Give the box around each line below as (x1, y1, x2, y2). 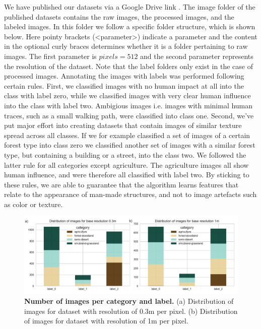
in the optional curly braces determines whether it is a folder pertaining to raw (4, 41, 248, 51)
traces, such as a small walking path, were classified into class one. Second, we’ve (4, 110, 254, 120)
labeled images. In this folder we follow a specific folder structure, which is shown (4, 21, 255, 32)
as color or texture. (4, 199, 63, 209)
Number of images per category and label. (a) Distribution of (24, 296, 234, 306)
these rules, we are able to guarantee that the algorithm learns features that (4, 179, 239, 189)
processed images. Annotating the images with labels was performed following (4, 71, 244, 81)
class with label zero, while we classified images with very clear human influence (4, 90, 251, 101)
